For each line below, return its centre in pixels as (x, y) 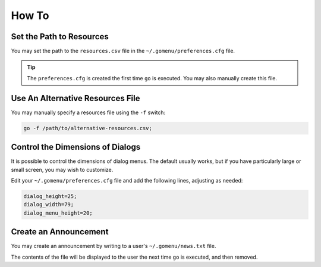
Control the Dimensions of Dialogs (76, 147)
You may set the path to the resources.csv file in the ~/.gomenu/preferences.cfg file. (123, 51)
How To (30, 15)
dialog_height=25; (50, 196)
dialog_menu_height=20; (58, 213)
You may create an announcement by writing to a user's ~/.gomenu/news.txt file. (114, 246)
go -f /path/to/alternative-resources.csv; (88, 128)
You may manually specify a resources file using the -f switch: (88, 112)
